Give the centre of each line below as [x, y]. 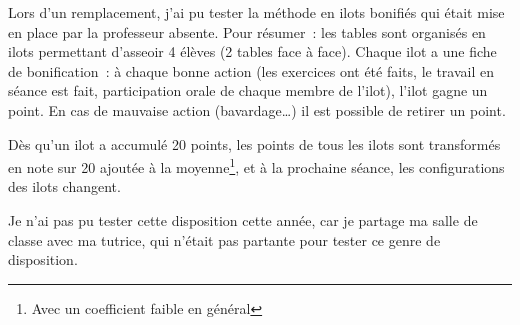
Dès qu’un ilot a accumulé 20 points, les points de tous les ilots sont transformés [254, 143]
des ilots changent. [64, 186]
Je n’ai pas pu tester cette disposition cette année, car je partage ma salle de [243, 220]
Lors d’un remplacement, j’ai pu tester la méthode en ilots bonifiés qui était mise [256, 12]
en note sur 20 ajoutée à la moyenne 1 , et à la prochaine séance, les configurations [256, 165]
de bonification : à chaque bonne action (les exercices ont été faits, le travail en [251, 70]
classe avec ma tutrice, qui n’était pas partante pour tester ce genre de [224, 239]
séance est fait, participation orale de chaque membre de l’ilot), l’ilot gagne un [248, 90]
